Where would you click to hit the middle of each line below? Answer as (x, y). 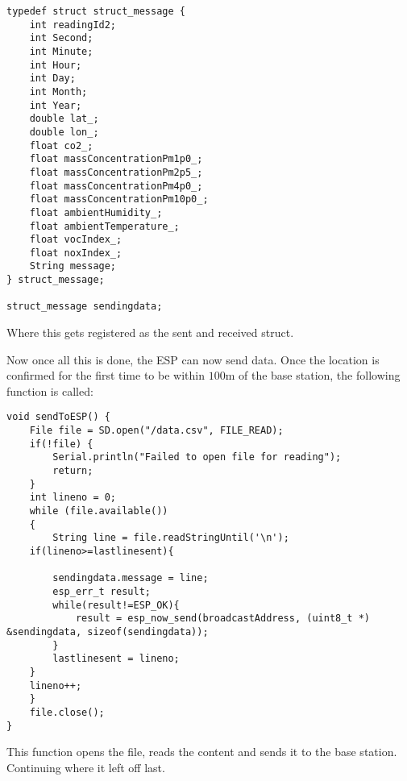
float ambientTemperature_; (104, 226)
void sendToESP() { (58, 417)
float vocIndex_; (76, 240)
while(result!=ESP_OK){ (116, 605)
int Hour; (56, 65)
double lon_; (64, 132)
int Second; (61, 38)
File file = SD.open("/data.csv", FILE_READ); (156, 431)
